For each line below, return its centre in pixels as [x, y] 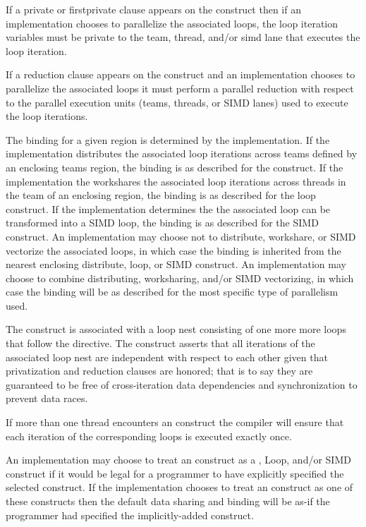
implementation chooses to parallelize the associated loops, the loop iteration [172, 23]
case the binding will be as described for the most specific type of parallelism [172, 292]
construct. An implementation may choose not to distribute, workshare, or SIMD [181, 236]
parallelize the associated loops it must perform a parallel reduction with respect [180, 88]
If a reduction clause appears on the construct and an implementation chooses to [181, 74]
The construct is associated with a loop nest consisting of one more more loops [176, 329]
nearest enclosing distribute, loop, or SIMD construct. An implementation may [176, 264]
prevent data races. [47, 398]
